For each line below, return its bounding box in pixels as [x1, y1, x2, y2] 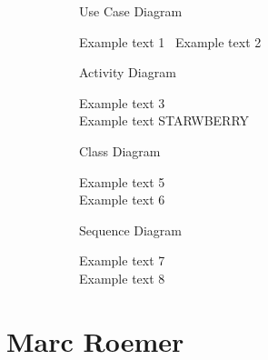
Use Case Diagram [79, 2, 183, 20]
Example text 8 [79, 268, 165, 287]
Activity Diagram [79, 63, 176, 82]
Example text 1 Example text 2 [79, 32, 262, 51]
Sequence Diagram [79, 220, 183, 239]
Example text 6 [79, 190, 165, 209]
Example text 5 [79, 172, 165, 191]
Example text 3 [79, 93, 165, 112]
